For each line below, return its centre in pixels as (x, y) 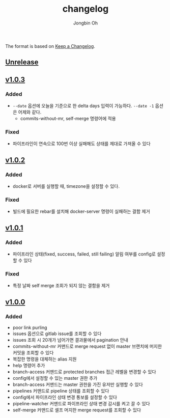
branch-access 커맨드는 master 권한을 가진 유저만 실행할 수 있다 (78, 384)
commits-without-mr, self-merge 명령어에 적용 (68, 119)
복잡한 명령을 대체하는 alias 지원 (45, 359)
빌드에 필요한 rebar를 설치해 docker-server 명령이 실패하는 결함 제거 (81, 211)
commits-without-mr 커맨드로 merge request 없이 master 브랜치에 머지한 (87, 346)
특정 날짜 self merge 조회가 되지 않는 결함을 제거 (61, 286)
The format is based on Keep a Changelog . (50, 46)
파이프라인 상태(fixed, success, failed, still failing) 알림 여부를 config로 (84, 254)
